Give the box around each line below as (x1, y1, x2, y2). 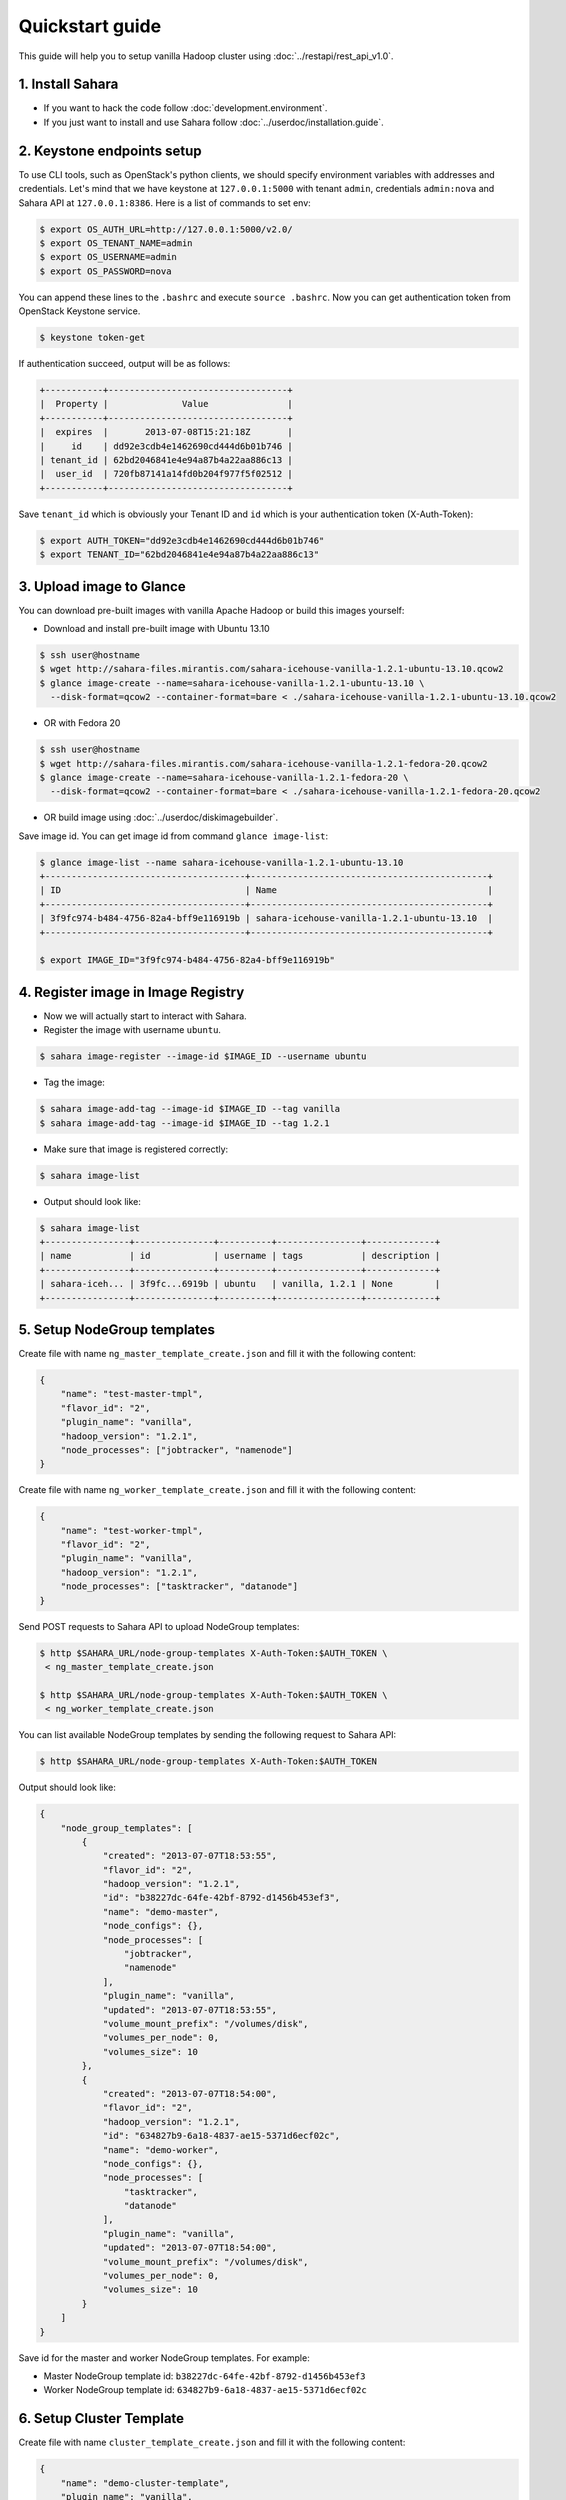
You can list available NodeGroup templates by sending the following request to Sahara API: (18, 1729, 397, 1741)
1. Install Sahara (18, 76, 119, 93)
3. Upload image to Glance (18, 578, 186, 595)
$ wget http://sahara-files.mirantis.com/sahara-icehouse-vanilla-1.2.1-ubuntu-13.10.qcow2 (39, 663, 504, 675)
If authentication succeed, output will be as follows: (18, 358, 231, 370)
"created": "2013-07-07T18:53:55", (102, 1850, 277, 1862)
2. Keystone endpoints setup (18, 142, 202, 159)
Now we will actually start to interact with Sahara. (43, 1010, 247, 1022)
